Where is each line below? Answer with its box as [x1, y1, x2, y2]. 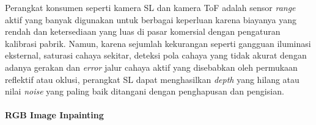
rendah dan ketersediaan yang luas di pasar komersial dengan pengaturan [5, 25, 281, 38]
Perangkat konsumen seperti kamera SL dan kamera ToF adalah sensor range [5, 1, 296, 13]
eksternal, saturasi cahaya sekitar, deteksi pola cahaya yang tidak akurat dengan [5, 49, 307, 62]
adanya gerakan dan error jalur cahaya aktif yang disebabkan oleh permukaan [5, 60, 298, 73]
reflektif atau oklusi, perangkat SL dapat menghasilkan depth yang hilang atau [5, 73, 299, 85]
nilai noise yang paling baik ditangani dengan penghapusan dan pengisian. [5, 85, 284, 98]
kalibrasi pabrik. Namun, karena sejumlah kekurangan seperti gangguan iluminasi [5, 37, 311, 49]
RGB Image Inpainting [5, 109, 104, 121]
